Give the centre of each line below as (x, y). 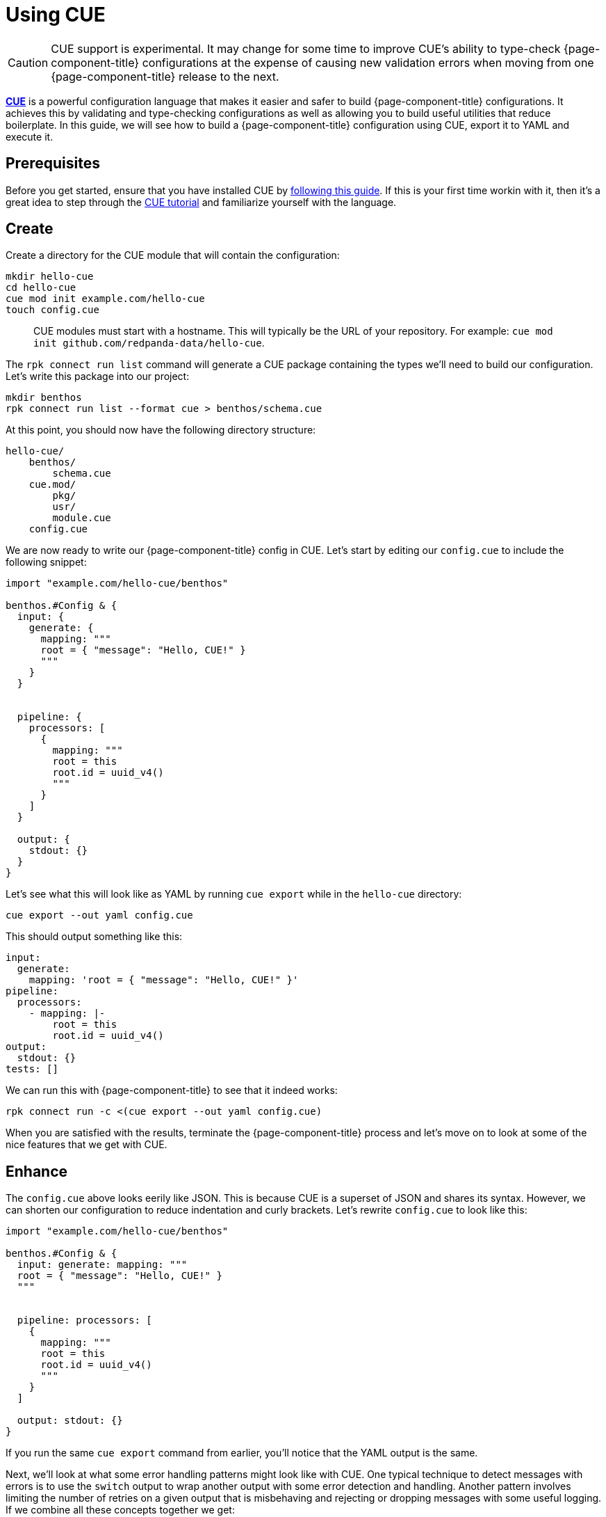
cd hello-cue (41, 288)
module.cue (82, 518)
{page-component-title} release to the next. (165, 76)
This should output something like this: (94, 937)
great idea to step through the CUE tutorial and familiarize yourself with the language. (201, 202)
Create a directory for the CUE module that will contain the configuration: (173, 255)
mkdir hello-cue (50, 277)
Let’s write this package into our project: (98, 376)
